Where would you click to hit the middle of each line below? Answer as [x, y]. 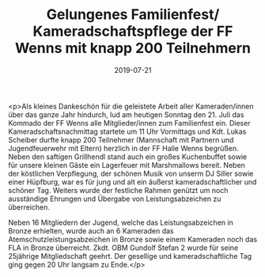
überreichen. [29, 207]
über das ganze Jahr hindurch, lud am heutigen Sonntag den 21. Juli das [126, 114]
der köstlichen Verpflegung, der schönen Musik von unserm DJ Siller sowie [131, 173]
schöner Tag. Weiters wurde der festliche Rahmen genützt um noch [118, 190]
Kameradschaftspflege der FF [133, 31]
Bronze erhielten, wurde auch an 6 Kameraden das [91, 230]
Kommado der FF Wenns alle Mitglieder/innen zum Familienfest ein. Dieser [129, 123]
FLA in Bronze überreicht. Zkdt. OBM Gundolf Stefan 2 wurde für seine [123, 248]
